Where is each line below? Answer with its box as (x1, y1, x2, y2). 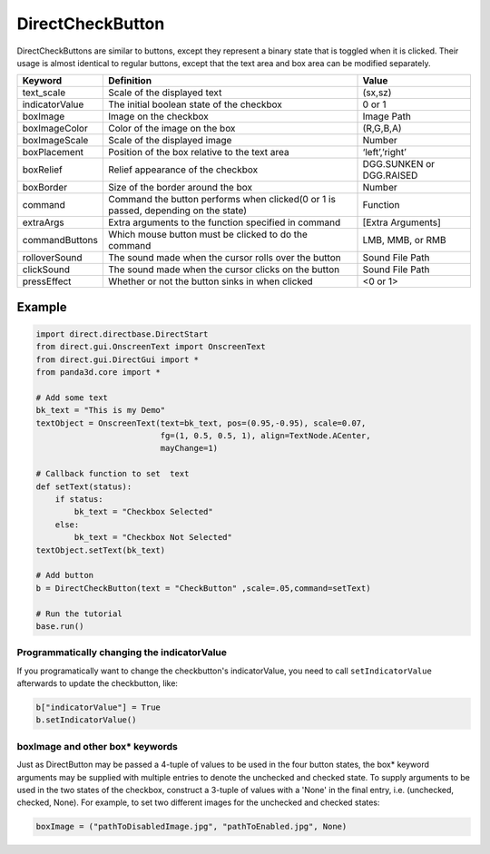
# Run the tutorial (35, 608, 122, 619)
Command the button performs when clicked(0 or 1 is (107, 193, 336, 206)
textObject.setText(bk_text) (35, 545, 166, 555)
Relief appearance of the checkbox (107, 163, 259, 176)
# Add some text (35, 392, 109, 403)
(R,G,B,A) (362, 123, 403, 135)
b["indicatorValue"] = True (35, 702, 161, 712)
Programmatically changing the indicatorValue (16, 646, 227, 659)
